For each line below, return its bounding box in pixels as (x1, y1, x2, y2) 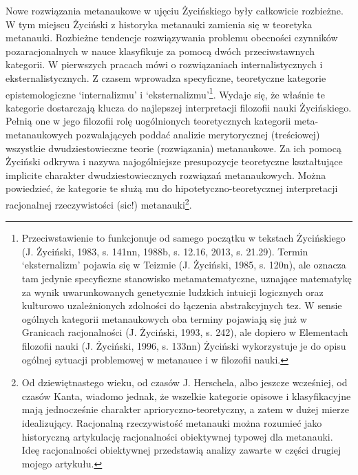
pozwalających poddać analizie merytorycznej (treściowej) (76, 127, 320, 141)
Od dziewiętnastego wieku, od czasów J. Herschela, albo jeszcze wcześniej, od (21, 375, 348, 390)
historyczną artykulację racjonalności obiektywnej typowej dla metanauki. (21, 429, 333, 443)
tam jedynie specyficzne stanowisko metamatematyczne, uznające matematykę (21, 271, 352, 285)
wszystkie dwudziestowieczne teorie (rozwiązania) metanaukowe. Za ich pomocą (6, 140, 341, 155)
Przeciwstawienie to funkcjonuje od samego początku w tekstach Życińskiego (21, 231, 346, 245)
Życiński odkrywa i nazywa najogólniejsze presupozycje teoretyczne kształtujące (6, 154, 343, 169)
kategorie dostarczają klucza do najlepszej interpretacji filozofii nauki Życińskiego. (6, 100, 352, 114)
